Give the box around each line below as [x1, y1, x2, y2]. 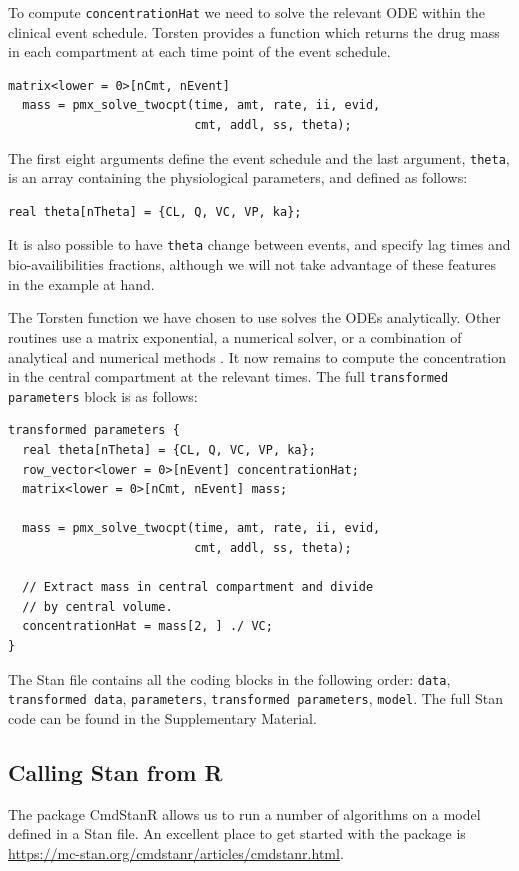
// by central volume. [22, 599, 173, 614]
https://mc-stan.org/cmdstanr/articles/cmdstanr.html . [8, 842, 344, 863]
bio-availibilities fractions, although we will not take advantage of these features [8, 254, 497, 275]
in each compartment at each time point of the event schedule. [8, 41, 391, 62]
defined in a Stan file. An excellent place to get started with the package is [8, 823, 466, 844]
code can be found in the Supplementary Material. [8, 707, 317, 728]
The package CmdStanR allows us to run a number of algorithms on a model [8, 803, 481, 824]
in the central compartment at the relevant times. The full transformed [8, 366, 449, 387]
